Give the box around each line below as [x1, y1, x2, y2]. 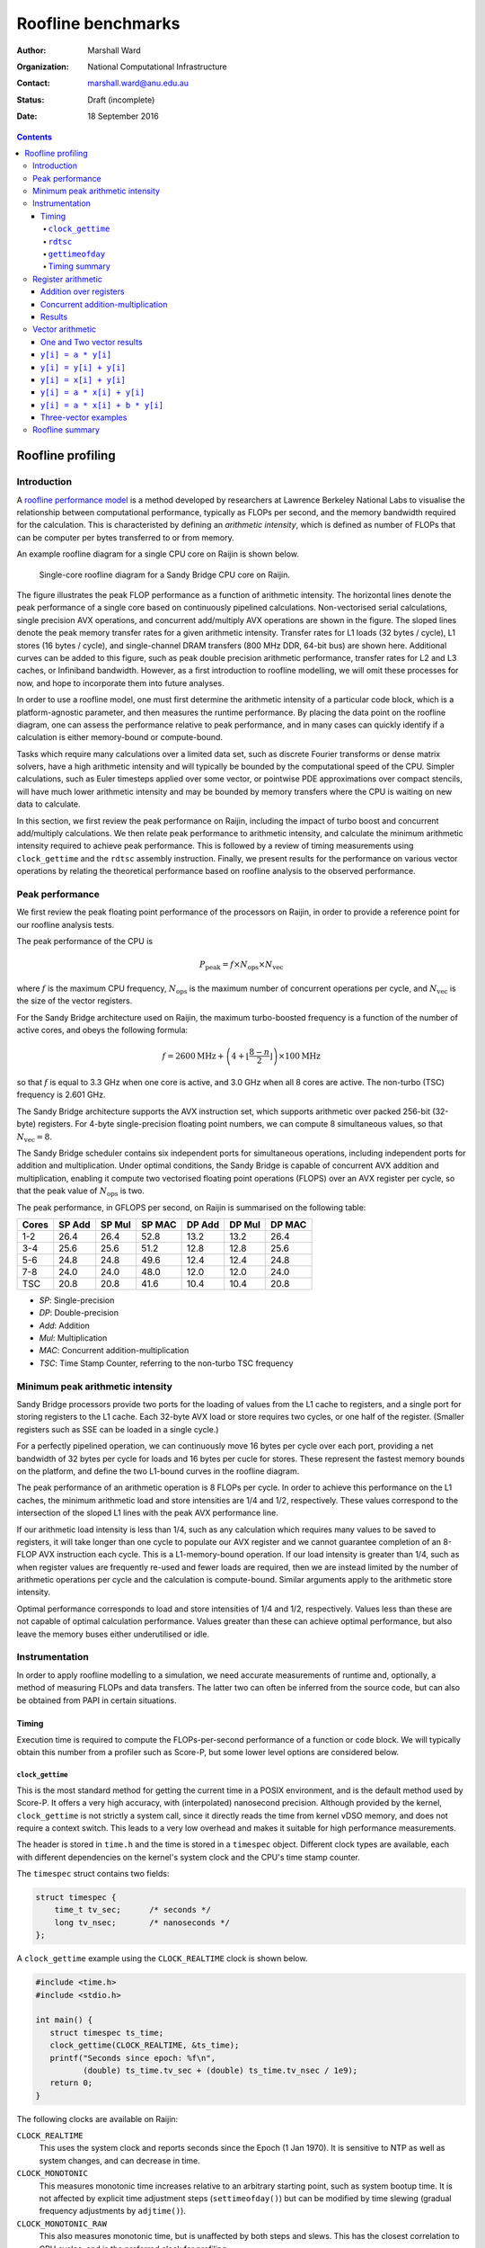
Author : [16, 45, 47, 56]
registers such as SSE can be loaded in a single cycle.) [16, 1423, 219, 1434]
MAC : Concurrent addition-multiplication [39, 1345, 190, 1356]
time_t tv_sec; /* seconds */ [54, 1905, 211, 1915]
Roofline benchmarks [16, 13, 181, 33]
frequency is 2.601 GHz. [16, 1089, 106, 1101]
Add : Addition [39, 1320, 90, 1331]
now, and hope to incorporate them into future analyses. [16, 677, 225, 688]
